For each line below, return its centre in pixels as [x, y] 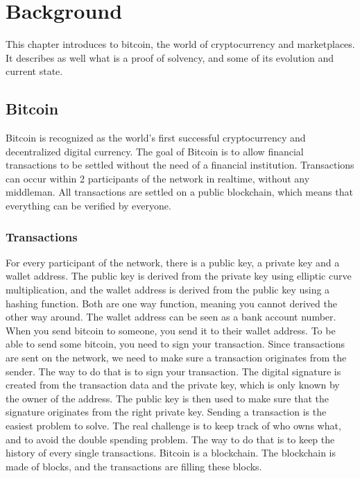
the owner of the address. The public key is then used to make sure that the [167, 398]
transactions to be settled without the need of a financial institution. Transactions [180, 165]
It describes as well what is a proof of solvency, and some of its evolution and [170, 57]
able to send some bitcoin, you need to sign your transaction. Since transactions [175, 344]
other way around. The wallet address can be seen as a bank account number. [171, 317]
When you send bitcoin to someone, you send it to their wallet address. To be [171, 330]
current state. [34, 71]
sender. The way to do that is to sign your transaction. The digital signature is [173, 371]
